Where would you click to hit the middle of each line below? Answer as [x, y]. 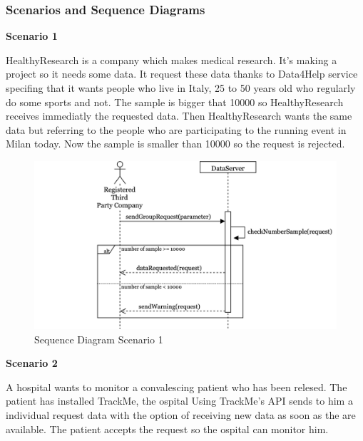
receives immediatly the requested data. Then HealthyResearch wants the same [179, 116]
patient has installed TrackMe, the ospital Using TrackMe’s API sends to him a [179, 401]
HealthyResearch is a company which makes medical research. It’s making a [172, 59]
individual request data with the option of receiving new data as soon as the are [181, 414]
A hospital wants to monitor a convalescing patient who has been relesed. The [177, 386]
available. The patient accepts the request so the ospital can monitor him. [167, 429]
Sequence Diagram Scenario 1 [99, 339]
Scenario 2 [32, 363]
